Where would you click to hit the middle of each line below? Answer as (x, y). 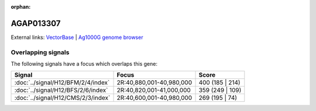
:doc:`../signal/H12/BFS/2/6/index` (61, 90)
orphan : (21, 7)
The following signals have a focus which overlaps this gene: (84, 64)
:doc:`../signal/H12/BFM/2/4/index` (62, 83)
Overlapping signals (40, 52)
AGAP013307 (36, 23)
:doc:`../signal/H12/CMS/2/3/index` (62, 98)
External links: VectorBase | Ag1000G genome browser (77, 37)
